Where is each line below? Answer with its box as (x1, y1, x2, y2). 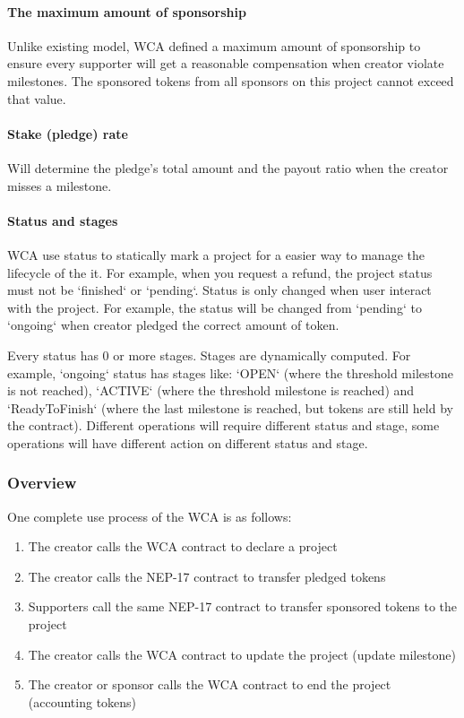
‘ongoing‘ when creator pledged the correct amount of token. (7, 316, 339, 334)
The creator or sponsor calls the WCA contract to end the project (28, 675, 391, 694)
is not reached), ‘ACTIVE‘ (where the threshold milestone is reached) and (7, 381, 415, 400)
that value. (7, 89, 66, 108)
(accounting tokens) (28, 692, 137, 711)
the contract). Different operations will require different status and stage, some (7, 416, 440, 435)
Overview (7, 471, 77, 494)
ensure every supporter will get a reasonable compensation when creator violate (7, 54, 444, 73)
